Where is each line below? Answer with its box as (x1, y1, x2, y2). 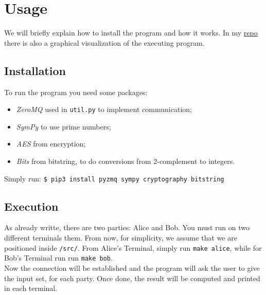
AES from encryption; (16, 138, 86, 149)
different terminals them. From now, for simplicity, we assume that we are (4, 232, 237, 243)
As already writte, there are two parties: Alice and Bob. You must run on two (4, 222, 250, 233)
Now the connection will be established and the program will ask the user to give (4, 262, 260, 273)
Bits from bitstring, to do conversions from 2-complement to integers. (16, 155, 235, 166)
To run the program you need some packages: (4, 86, 148, 97)
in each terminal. (4, 283, 58, 293)
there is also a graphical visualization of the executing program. (4, 37, 205, 48)
